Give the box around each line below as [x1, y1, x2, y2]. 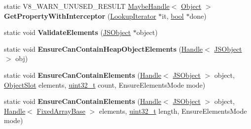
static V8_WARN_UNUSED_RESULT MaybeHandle [4, 1, 170, 11]
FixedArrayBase [36, 105, 86, 116]
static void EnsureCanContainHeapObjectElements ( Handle [4, 43, 203, 54]
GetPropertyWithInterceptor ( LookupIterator [4, 10, 156, 21]
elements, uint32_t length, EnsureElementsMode [99, 105, 247, 116]
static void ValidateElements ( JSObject [4, 27, 131, 37]
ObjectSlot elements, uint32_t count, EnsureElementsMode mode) [4, 79, 206, 90]
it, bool [162, 10, 184, 21]
